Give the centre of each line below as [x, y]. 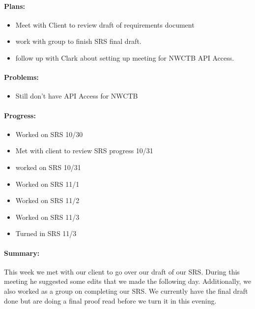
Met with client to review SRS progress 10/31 [84, 151]
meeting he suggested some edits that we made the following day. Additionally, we [128, 281]
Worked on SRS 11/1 [47, 184]
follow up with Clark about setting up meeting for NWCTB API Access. [125, 57]
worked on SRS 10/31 [48, 167]
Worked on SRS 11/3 [47, 217]
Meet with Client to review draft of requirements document [105, 24]
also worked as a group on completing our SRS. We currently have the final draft [126, 291]
